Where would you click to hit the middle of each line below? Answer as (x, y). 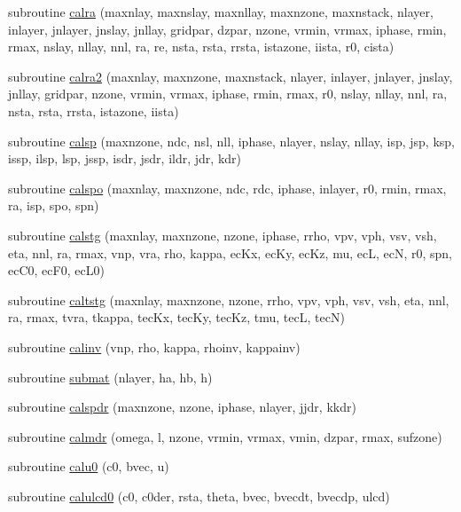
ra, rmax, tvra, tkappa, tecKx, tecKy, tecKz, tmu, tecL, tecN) (176, 317)
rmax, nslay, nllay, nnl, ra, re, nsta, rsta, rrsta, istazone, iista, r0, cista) (201, 47)
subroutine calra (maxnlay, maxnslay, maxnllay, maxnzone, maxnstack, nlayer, (221, 12)
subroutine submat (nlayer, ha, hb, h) (110, 377)
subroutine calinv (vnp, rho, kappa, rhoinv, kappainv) (154, 347)
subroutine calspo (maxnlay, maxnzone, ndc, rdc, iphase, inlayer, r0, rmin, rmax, (227, 188)
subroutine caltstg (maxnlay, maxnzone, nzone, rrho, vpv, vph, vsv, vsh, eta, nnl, (229, 299)
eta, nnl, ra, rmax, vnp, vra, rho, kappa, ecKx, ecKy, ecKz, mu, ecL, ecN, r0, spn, (230, 252)
